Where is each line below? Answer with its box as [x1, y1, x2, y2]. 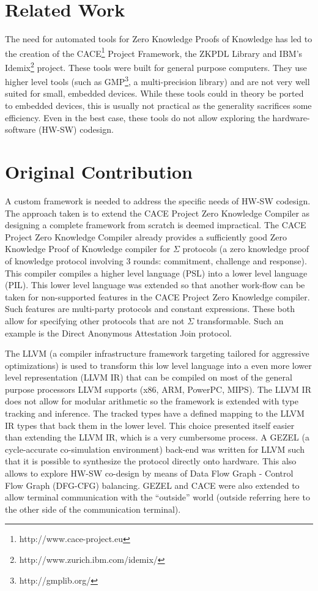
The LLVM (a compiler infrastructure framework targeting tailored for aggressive [5, 347, 309, 360]
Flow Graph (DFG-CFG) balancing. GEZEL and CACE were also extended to [5, 478, 300, 491]
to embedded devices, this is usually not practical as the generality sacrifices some [5, 99, 312, 112]
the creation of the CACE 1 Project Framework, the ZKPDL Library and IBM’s [5, 45, 303, 59]
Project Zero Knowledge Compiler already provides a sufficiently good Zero [5, 230, 287, 243]
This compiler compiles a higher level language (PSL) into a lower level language [5, 266, 308, 279]
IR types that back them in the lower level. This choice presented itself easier [5, 418, 295, 431]
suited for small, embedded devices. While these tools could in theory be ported [5, 87, 304, 100]
